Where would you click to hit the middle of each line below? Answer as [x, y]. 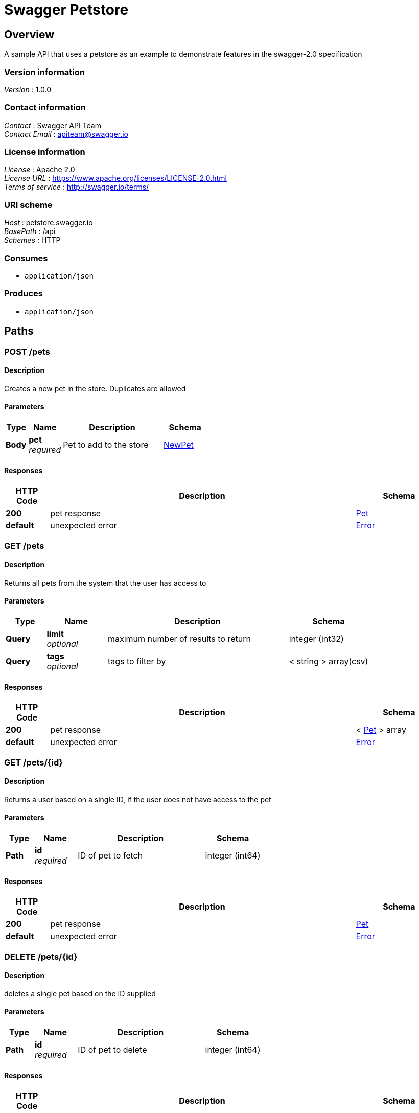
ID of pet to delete [112, 1050]
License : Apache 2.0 [40, 170]
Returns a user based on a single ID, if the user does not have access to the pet [138, 799]
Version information [44, 72]
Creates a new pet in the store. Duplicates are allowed [95, 388]
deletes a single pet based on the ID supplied [80, 993]
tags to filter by [137, 661]
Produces [24, 294]
